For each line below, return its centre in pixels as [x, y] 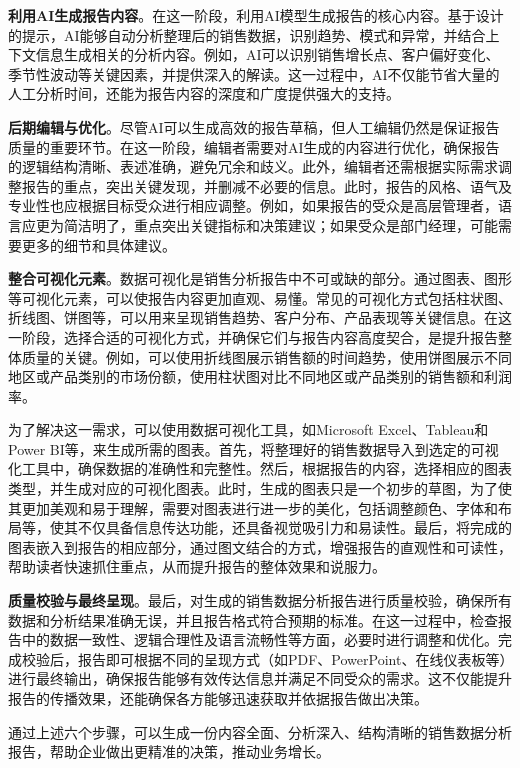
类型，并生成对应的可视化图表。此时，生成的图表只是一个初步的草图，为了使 [260, 488]
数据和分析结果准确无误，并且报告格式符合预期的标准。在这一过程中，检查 [253, 619]
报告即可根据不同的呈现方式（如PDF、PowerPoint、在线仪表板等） [292, 658]
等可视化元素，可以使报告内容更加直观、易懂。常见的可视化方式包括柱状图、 [260, 297]
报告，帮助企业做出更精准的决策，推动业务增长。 [169, 751]
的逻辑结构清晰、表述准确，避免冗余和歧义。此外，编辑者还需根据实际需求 [253, 166]
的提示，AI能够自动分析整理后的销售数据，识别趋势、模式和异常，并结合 [247, 34]
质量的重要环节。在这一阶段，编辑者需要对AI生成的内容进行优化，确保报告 [254, 146]
